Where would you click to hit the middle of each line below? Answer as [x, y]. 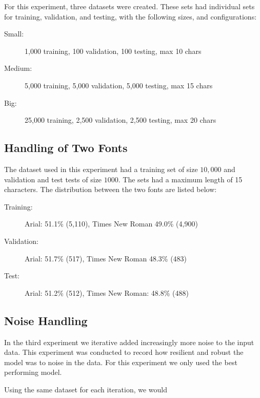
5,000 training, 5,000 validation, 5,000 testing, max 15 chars [119, 85]
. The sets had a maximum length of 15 [180, 179]
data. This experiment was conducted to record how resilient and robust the [124, 352]
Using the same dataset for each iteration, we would [86, 389]
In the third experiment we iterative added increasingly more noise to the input [129, 342]
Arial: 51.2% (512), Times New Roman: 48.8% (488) [107, 292]
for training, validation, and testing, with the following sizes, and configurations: [131, 16]
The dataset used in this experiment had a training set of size [101, 169]
